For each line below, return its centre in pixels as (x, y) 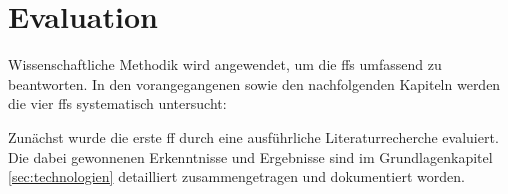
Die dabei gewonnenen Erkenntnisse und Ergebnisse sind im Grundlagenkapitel (250, 156)
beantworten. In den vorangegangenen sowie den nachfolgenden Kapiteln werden (254, 83)
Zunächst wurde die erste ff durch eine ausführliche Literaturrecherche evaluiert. (253, 136)
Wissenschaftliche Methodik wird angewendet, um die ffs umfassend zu (225, 64)
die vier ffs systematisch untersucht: (117, 103)
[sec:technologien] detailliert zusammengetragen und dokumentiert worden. (236, 176)
